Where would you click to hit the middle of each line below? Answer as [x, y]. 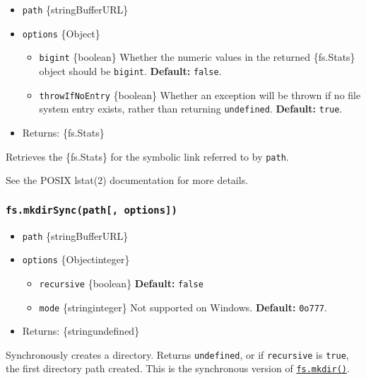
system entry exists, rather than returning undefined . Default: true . [191, 109]
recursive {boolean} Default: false [121, 283]
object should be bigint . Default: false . [130, 70]
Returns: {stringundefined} [81, 331]
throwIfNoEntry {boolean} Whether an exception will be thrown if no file [200, 94]
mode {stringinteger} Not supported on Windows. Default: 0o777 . [183, 307]
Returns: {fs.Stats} [63, 132]
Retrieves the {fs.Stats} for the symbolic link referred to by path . [147, 156]
